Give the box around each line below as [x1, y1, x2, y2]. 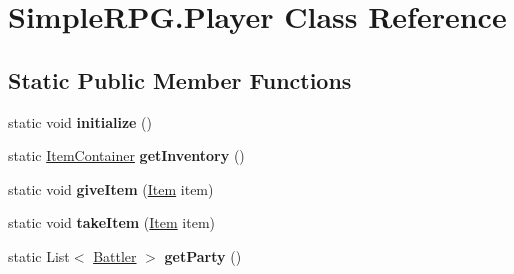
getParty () [164, 245, 242, 266]
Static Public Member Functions [8, 64, 352, 95]
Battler [93, 245, 137, 266]
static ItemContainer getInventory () [8, 145, 245, 166]
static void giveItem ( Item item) [8, 178, 214, 199]
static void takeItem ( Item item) [8, 212, 216, 233]
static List [8, 245, 70, 266]
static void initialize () [8, 111, 152, 132]
